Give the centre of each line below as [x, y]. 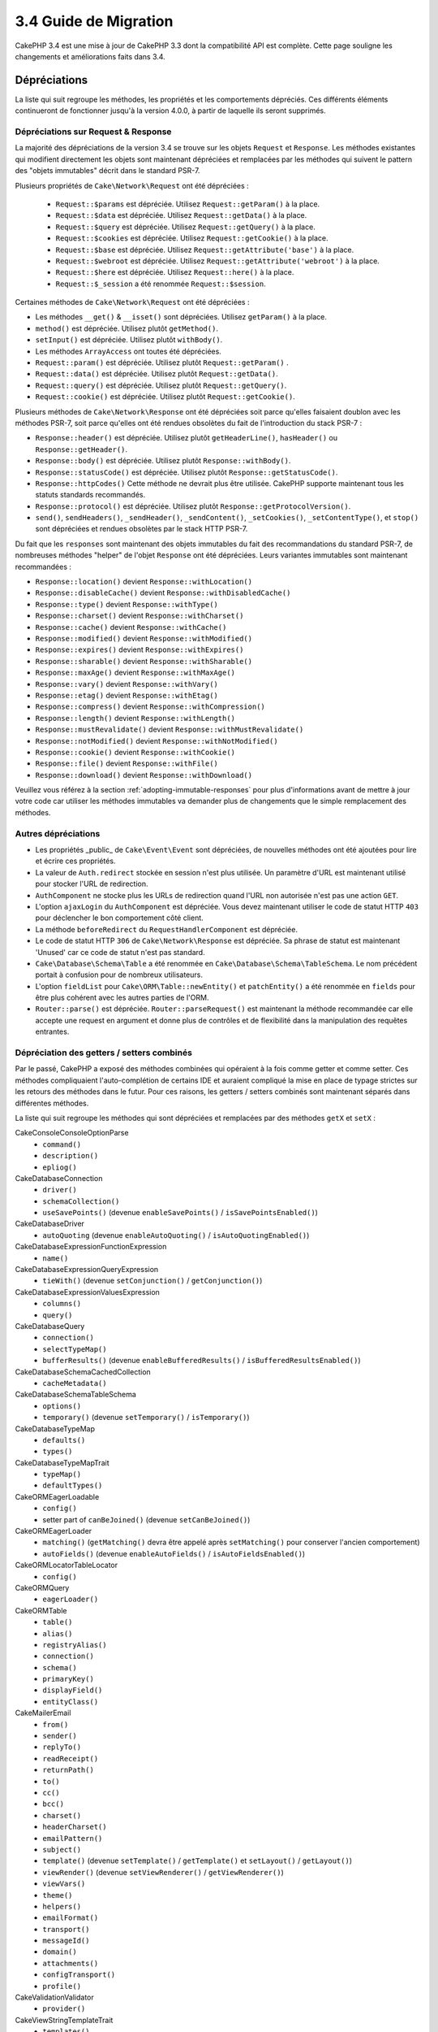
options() [62, 1406]
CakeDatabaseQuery [50, 1326]
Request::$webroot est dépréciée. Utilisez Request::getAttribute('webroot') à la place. [218, 261]
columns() [62, 1304]
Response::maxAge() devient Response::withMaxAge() [135, 673]
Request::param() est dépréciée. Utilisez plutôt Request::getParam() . [162, 363]
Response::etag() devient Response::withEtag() [127, 695]
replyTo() [62, 1747]
